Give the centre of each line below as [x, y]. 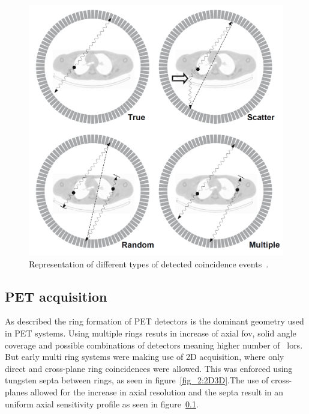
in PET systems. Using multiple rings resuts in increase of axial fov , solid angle [151, 333]
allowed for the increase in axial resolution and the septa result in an [157, 391]
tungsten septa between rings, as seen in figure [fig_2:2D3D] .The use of [137, 380]
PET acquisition [56, 296]
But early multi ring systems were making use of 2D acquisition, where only [145, 357]
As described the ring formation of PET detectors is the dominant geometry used [154, 321]
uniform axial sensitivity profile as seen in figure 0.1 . [102, 403]
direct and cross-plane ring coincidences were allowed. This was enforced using [149, 368]
